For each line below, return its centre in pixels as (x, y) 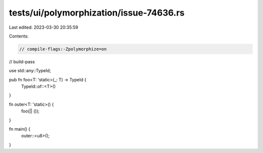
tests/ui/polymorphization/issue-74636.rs (97, 13)
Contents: (19, 36)
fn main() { (20, 129)
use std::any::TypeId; (30, 71)
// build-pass (22, 61)
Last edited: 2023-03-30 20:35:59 (44, 27)
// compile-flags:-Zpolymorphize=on (63, 49)
